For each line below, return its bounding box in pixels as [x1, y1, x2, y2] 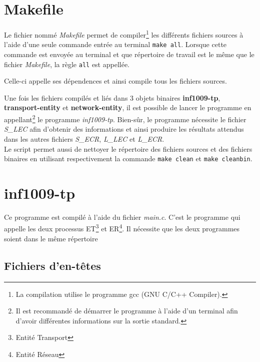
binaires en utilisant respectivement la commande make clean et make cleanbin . [4, 153, 252, 164]
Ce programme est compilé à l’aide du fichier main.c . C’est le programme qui [4, 211, 240, 222]
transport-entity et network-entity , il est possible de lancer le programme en [4, 102, 251, 113]
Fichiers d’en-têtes [4, 257, 101, 273]
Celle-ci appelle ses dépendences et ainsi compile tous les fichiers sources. [4, 76, 227, 86]
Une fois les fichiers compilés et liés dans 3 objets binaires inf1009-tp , [4, 92, 220, 103]
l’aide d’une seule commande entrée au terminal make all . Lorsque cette [4, 39, 227, 50]
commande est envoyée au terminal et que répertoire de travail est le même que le [4, 49, 254, 60]
